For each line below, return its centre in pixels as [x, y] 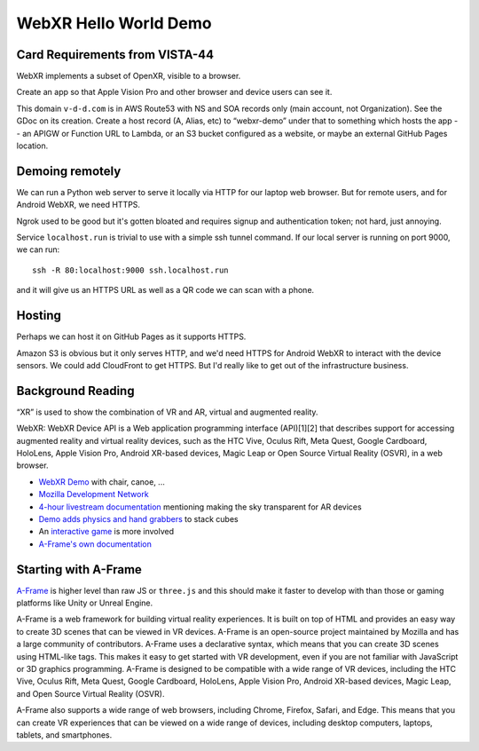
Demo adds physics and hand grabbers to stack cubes [138, 518]
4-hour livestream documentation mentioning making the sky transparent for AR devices [200, 507]
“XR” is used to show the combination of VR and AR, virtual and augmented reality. [167, 412]
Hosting [39, 316]
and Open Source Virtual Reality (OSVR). [90, 693]
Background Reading [75, 391]
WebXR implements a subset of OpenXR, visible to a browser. [129, 76]
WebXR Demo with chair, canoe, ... [102, 482]
